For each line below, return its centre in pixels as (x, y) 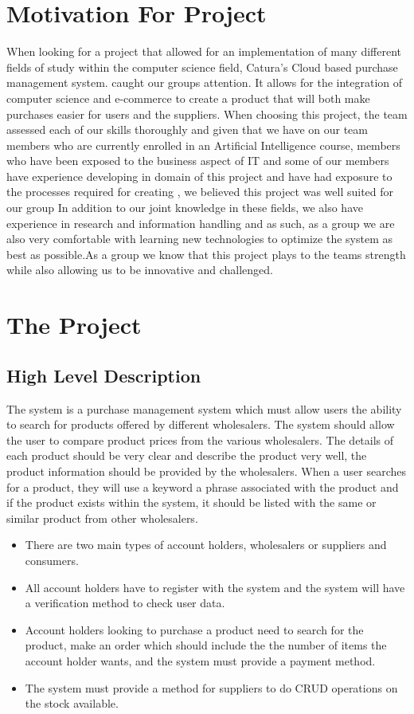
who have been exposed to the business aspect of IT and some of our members (198, 161)
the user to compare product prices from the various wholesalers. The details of (200, 439)
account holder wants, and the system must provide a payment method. (200, 660)
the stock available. (72, 703)
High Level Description (104, 375)
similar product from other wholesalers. (102, 518)
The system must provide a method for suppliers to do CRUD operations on (211, 687)
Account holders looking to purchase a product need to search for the (194, 629)
